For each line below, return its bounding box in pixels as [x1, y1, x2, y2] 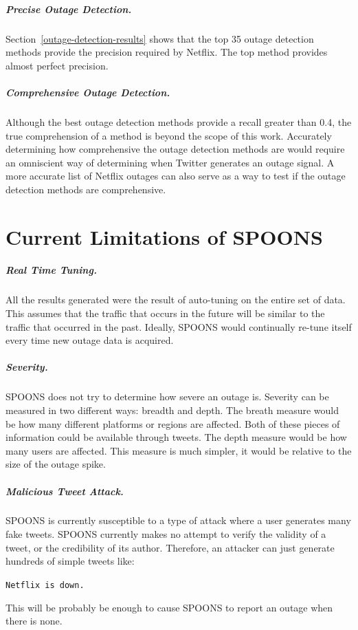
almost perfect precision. [5, 58, 109, 72]
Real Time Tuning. [5, 263, 97, 277]
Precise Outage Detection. [5, 1, 132, 16]
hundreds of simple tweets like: [5, 554, 135, 568]
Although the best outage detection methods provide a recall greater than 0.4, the [5, 114, 352, 129]
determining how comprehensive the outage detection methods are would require [5, 142, 345, 156]
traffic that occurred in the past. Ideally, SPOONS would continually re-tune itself [5, 319, 352, 334]
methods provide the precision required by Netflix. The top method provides [5, 45, 328, 59]
